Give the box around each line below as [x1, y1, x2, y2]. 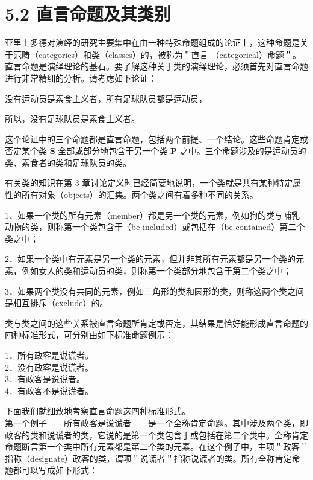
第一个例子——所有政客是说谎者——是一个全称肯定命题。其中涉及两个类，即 [5, 416, 308, 429]
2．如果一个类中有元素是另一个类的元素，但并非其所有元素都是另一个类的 [5, 252, 296, 265]
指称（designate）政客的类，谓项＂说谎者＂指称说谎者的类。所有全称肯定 [5, 452, 292, 464]
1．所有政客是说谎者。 [5, 349, 93, 361]
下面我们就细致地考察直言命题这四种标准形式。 [5, 405, 190, 417]
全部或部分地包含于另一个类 [58, 144, 168, 157]
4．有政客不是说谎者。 [5, 384, 93, 397]
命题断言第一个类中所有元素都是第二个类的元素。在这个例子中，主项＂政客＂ [5, 440, 308, 453]
